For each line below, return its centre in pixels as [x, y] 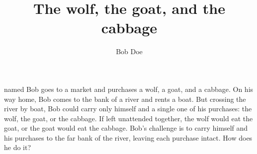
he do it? [18, 147]
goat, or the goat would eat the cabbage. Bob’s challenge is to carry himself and [126, 128]
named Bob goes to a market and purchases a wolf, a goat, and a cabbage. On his [129, 89]
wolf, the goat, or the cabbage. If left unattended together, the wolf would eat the [128, 118]
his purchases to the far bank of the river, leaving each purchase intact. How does [128, 137]
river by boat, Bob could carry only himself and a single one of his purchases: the [128, 109]
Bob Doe [129, 51]
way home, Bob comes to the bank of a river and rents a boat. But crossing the [125, 99]
